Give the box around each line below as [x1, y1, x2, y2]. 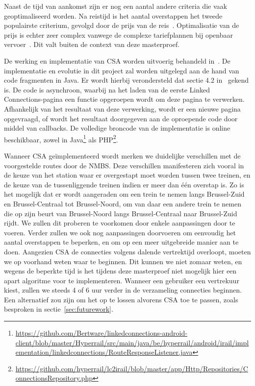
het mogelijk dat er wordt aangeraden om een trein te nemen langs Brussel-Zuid [4, 189, 245, 199]
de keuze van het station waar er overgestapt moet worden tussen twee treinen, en [4, 170, 251, 180]
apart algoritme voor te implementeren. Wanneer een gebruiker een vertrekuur [4, 275, 239, 285]
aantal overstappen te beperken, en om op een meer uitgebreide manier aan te [4, 237, 239, 247]
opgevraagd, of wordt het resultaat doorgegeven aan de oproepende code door [4, 113, 238, 123]
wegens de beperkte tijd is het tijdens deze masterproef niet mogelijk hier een [4, 266, 237, 276]
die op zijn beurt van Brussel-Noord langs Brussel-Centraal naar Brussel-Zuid [4, 208, 237, 218]
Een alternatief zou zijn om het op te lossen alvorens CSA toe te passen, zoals [4, 294, 238, 304]
